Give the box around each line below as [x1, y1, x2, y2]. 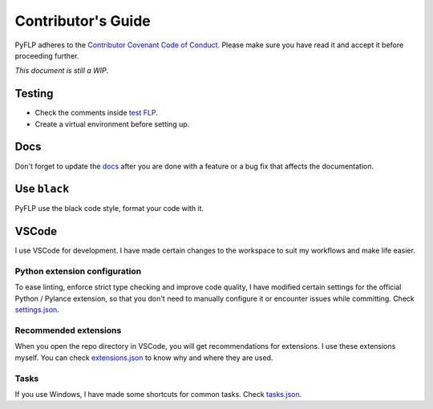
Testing [14, 87, 54, 100]
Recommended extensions [14, 325, 122, 336]
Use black [14, 182, 70, 196]
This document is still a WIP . [14, 66, 109, 75]
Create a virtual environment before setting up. [34, 119, 190, 128]
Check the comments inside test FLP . [34, 108, 158, 118]
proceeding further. [14, 51, 79, 60]
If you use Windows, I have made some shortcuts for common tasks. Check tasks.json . [14, 389, 302, 399]
